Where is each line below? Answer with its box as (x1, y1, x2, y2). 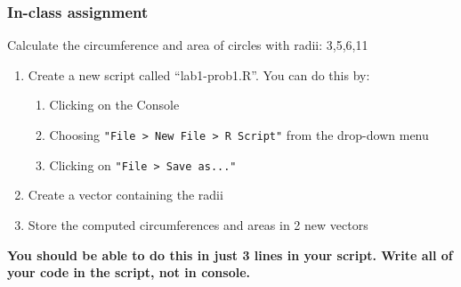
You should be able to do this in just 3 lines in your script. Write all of (7, 245, 453, 264)
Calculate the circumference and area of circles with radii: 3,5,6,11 (7, 36, 368, 54)
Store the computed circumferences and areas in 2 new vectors (28, 215, 368, 234)
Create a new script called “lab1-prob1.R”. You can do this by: (28, 65, 370, 84)
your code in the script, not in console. (7, 263, 250, 282)
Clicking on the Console (49, 95, 180, 114)
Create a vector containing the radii (28, 185, 223, 204)
